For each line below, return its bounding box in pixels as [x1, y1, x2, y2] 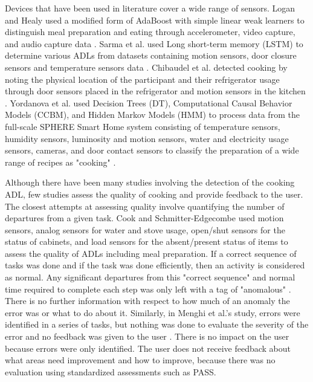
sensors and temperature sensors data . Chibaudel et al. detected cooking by [5, 60, 288, 73]
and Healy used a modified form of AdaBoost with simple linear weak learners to [5, 13, 305, 26]
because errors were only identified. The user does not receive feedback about [5, 342, 291, 354]
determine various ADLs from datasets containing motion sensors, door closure [5, 49, 297, 62]
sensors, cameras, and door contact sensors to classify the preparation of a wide [5, 144, 299, 157]
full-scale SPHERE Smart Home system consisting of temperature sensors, [5, 120, 280, 132]
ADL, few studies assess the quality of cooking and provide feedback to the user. [5, 187, 303, 200]
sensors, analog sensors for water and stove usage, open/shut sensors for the [5, 223, 285, 236]
